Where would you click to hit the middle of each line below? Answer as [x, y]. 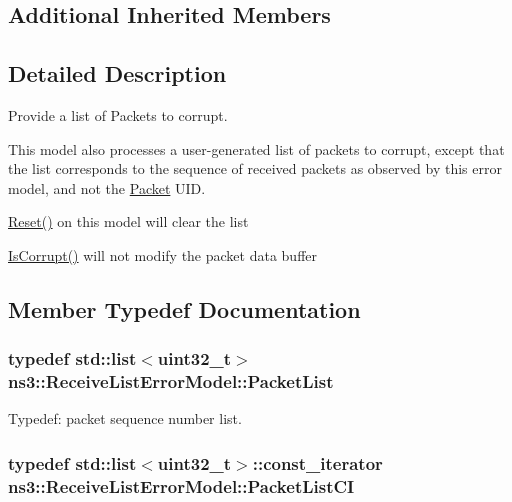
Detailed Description [117, 73]
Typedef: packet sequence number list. [125, 418]
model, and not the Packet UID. [107, 187]
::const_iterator [317, 462]
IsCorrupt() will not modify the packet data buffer [162, 254]
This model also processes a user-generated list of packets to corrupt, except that [256, 148]
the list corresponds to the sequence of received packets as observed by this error [255, 168]
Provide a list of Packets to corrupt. [118, 114]
